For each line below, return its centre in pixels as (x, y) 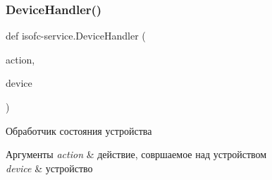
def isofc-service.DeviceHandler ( (76, 36)
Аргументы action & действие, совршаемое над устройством (136, 154)
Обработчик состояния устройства (79, 130)
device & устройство (49, 168)
